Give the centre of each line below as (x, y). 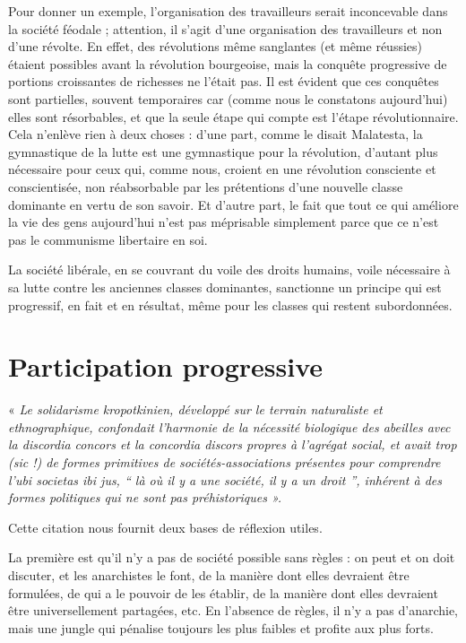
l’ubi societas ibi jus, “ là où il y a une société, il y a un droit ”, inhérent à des (225, 479)
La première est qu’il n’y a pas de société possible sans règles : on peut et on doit (232, 557)
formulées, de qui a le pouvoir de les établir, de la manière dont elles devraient (223, 592)
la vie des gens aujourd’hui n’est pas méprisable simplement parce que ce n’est (224, 222)
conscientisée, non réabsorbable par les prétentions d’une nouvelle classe (206, 186)
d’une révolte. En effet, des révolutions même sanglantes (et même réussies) (215, 46)
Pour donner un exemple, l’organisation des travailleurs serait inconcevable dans (228, 11)
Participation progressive (166, 366)
